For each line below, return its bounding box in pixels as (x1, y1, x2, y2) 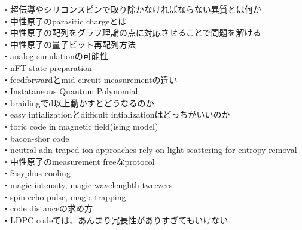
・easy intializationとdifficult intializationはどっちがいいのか (2, 108, 230, 121)
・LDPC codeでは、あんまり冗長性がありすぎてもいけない (2, 213, 228, 226)
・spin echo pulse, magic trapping (2, 190, 126, 203)
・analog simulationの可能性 (2, 50, 108, 62)
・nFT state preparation (2, 61, 92, 73)
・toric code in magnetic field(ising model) (2, 119, 158, 132)
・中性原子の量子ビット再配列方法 (2, 38, 136, 50)
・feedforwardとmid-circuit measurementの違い (2, 73, 178, 85)
